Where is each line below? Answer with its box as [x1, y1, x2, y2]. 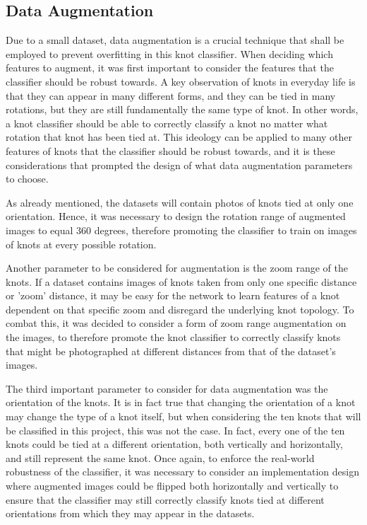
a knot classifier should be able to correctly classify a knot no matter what [6, 115, 328, 130]
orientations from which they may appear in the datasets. [6, 506, 255, 521]
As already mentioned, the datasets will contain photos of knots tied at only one [6, 195, 354, 209]
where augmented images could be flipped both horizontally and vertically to [6, 478, 339, 493]
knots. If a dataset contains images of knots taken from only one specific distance [6, 274, 357, 289]
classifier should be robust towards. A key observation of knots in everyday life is [6, 74, 356, 88]
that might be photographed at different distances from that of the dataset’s [6, 343, 336, 358]
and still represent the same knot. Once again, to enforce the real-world [6, 450, 315, 465]
